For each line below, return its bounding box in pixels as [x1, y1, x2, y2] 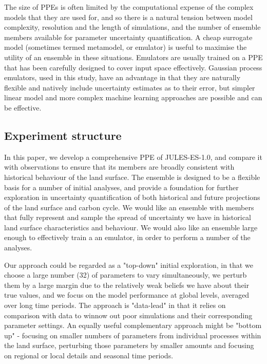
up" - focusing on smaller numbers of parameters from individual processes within [4, 330, 261, 340]
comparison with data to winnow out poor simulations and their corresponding [4, 310, 253, 320]
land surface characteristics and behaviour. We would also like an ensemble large [4, 222, 258, 232]
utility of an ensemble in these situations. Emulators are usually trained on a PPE [4, 51, 263, 62]
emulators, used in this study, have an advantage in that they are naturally [4, 72, 241, 83]
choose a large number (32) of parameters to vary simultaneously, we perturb [4, 269, 247, 280]
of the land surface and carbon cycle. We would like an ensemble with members [4, 202, 254, 212]
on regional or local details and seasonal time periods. [4, 350, 174, 361]
